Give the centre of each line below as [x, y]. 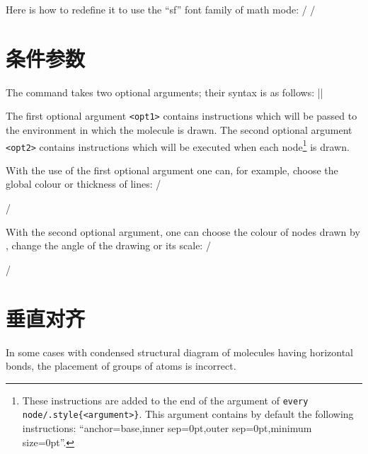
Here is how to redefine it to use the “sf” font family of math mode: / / [161, 9]
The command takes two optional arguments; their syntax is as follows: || [165, 92]
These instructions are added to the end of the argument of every [165, 400]
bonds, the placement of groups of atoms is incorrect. [121, 366]
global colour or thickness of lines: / [84, 184]
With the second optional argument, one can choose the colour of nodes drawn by [183, 231]
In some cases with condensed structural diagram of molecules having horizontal [179, 352]
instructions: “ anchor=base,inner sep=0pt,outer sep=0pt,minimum [167, 428]
